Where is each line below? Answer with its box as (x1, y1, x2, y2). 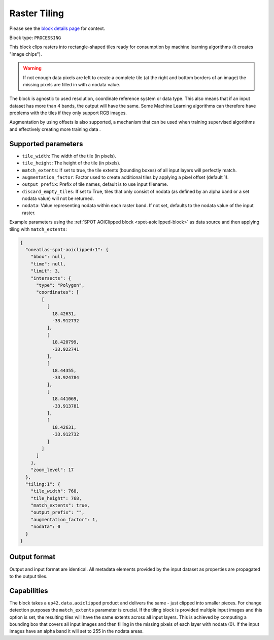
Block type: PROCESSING (9, 35, 61, 41)
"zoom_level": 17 (30, 467, 74, 473)
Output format (9, 553, 56, 561)
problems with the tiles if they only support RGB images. (9, 110, 127, 116)
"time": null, (30, 261, 66, 266)
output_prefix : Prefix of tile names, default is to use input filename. (22, 181, 168, 187)
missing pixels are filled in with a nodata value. (23, 81, 120, 87)
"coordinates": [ (36, 289, 80, 295)
